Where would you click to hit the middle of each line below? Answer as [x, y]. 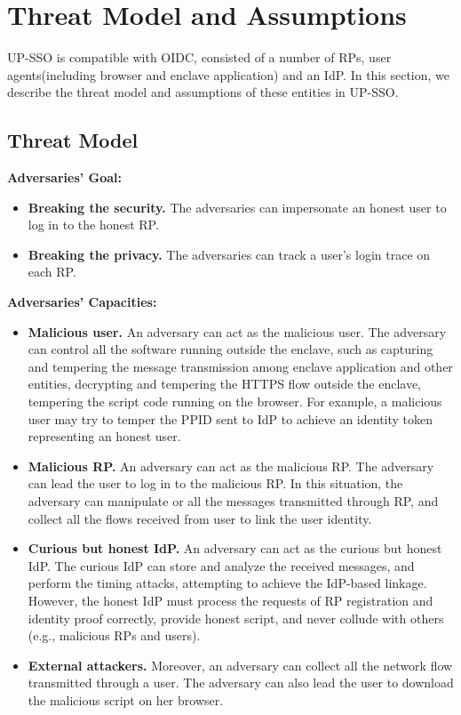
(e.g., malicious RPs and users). [114, 635]
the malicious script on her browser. [126, 699]
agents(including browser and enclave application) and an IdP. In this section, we [228, 74]
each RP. [52, 272]
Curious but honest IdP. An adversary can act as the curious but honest [235, 548]
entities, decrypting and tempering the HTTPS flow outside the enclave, [224, 384]
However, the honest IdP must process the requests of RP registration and [230, 600]
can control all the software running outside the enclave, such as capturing [230, 349]
